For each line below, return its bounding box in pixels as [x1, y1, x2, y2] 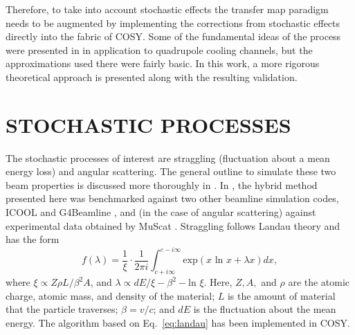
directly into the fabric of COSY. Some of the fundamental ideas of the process [6, 29, 341, 44]
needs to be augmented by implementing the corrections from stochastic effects [6, 15, 340, 30]
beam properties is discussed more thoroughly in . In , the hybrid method [6, 177, 318, 192]
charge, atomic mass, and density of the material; [6, 288, 215, 302]
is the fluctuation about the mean [193, 302, 336, 316]
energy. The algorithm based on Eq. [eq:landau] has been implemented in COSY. [6, 315, 350, 329]
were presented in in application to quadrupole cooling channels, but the [6, 42, 313, 57]
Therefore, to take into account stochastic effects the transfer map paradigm [6, 2, 329, 16]
